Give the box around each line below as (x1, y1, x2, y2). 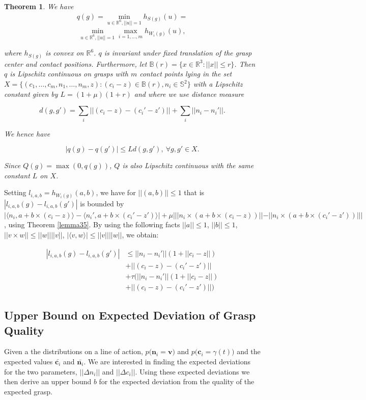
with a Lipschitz (193, 78, 243, 89)
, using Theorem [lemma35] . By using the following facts (4, 219, 180, 230)
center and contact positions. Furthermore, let (4, 58, 147, 69)
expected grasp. (4, 386, 53, 396)
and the (237, 346, 261, 357)
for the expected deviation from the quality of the (99, 376, 255, 387)
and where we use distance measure (134, 88, 244, 99)
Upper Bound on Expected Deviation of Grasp (4, 307, 256, 323)
